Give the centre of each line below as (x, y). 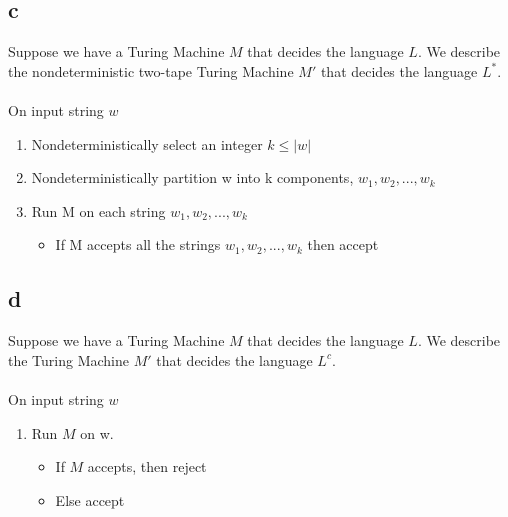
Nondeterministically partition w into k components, (192, 177)
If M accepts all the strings (138, 244)
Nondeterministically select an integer (147, 143)
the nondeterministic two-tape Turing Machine (151, 70)
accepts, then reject (147, 466)
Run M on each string (98, 210)
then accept (343, 244)
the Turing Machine (69, 359)
